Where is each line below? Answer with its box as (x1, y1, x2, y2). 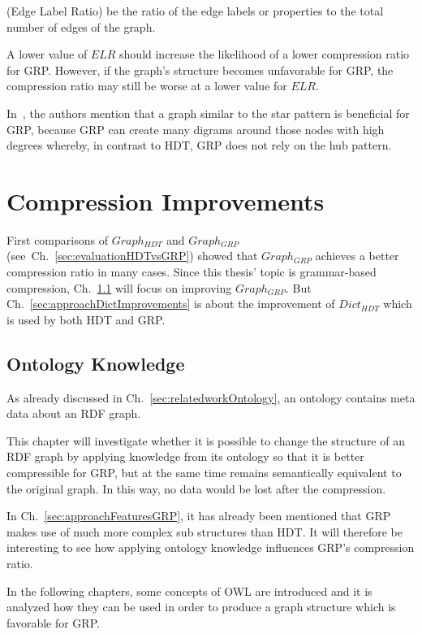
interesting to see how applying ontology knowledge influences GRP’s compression (6, 539, 415, 556)
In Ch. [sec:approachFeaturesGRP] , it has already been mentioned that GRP (6, 507, 391, 524)
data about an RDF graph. (6, 405, 141, 422)
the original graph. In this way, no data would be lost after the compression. (6, 480, 386, 497)
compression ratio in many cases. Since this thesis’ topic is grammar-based (6, 263, 377, 280)
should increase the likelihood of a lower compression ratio (119, 46, 410, 63)
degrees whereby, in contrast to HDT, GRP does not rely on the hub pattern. (6, 137, 392, 154)
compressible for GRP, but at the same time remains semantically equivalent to (6, 464, 402, 481)
